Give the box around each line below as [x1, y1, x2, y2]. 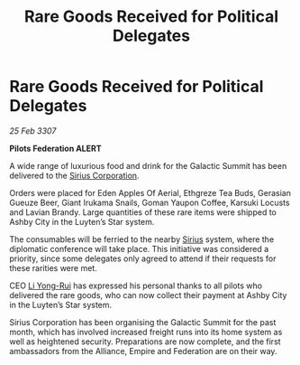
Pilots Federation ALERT [9, 143, 102, 154]
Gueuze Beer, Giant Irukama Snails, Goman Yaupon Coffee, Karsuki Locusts [9, 197, 290, 208]
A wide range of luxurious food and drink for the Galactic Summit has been [9, 160, 287, 171]
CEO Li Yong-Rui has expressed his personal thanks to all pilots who [9, 280, 263, 291]
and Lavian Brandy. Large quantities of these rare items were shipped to [9, 206, 277, 218]
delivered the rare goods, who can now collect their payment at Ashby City [9, 289, 287, 300]
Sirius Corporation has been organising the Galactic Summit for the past [9, 316, 277, 327]
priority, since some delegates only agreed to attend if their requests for [9, 253, 277, 264]
